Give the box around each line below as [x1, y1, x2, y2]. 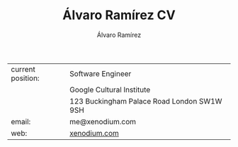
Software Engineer [69, 68, 132, 78]
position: [11, 73, 40, 83]
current [11, 64, 35, 74]
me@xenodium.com [69, 116, 137, 126]
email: [11, 116, 31, 126]
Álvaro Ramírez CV [62, 7, 176, 23]
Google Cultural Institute [69, 85, 151, 94]
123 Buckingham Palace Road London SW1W [69, 96, 222, 106]
